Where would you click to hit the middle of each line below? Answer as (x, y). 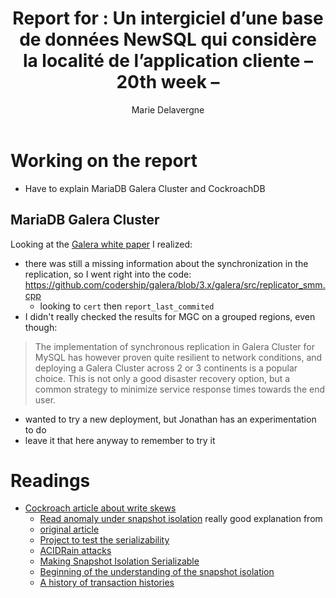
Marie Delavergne (168, 109)
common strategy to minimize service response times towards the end (180, 389)
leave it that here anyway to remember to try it (120, 440)
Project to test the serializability (104, 540)
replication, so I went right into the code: (108, 274)
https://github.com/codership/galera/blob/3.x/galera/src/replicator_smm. (175, 284)
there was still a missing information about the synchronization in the (166, 263)
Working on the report (104, 160)
